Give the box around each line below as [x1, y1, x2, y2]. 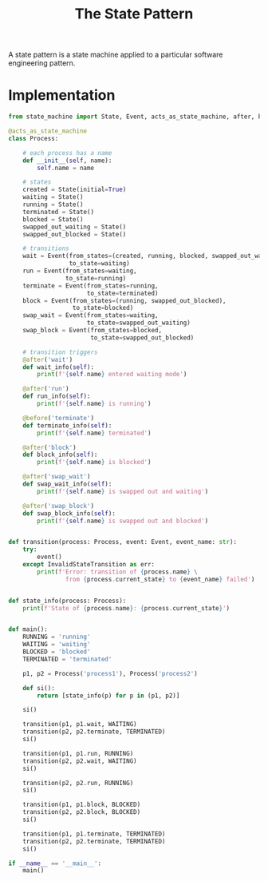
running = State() [22, 200, 84, 208]
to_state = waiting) [69, 260, 130, 268]
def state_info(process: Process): [8, 597, 127, 605]
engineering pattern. [8, 58, 76, 68]
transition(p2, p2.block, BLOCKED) [22, 808, 141, 816]
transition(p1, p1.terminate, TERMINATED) [22, 830, 166, 838]
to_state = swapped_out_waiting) [86, 319, 191, 327]
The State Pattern [74, 5, 194, 23]
